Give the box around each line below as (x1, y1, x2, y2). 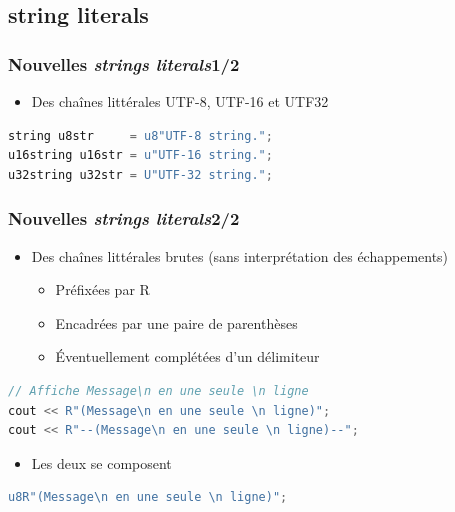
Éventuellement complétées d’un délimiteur (55, 346, 320, 367)
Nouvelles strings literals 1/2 (8, 51, 240, 76)
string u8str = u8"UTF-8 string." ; (8, 128, 273, 143)
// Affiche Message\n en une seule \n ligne (8, 383, 309, 398)
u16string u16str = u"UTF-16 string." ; (8, 148, 273, 163)
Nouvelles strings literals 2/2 (8, 206, 240, 231)
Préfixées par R (55, 279, 150, 300)
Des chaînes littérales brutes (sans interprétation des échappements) (31, 245, 449, 266)
